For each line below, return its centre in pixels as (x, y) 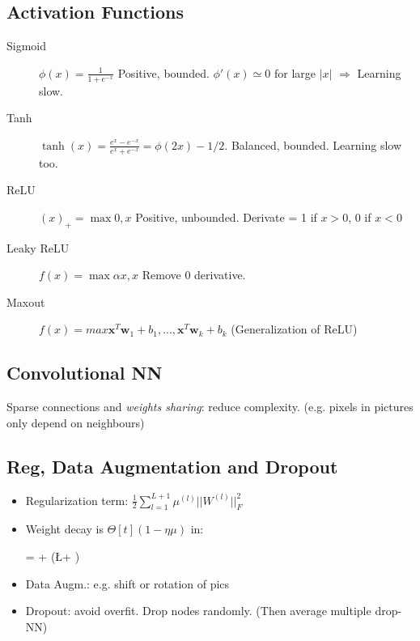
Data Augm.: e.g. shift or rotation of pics (127, 583)
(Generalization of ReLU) (294, 329)
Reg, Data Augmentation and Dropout (172, 466)
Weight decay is (64, 529)
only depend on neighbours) (76, 422)
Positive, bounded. (163, 72)
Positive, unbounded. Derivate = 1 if (226, 216)
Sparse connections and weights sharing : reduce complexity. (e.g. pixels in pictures (210, 407)
